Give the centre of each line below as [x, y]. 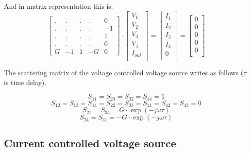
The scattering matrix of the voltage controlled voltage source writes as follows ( [124, 73]
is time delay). [25, 82]
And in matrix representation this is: [59, 6]
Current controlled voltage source [90, 143]
